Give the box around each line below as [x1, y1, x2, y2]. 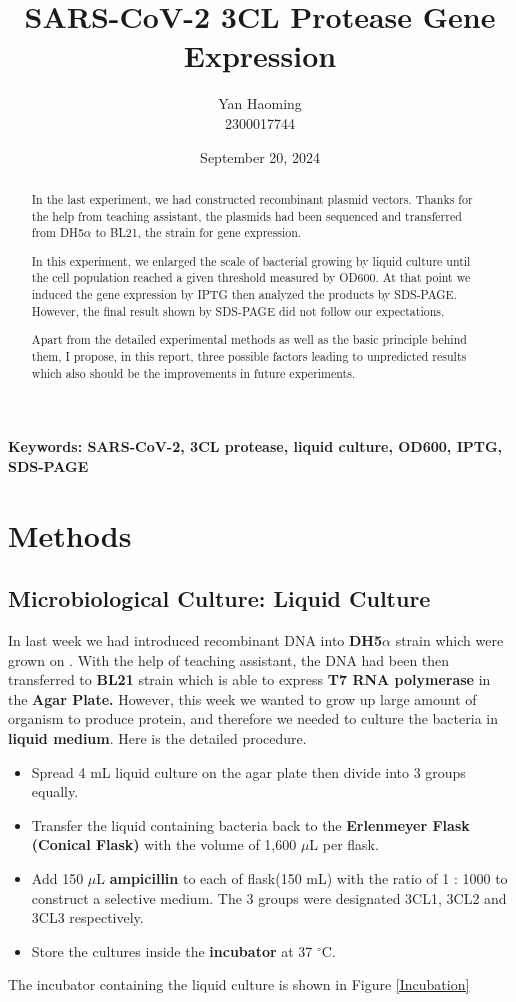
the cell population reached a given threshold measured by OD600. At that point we [31, 269, 471, 286]
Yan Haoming [218, 93, 302, 114]
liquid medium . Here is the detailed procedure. [8, 727, 307, 748]
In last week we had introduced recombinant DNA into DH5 [8, 630, 382, 650]
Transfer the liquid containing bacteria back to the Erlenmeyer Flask [31, 814, 470, 835]
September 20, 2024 [200, 146, 320, 167]
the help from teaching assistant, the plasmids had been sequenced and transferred [31, 207, 462, 224]
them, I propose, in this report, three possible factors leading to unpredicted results [31, 347, 467, 364]
